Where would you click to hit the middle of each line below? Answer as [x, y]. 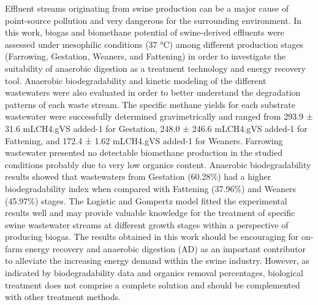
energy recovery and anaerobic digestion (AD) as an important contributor [166, 248]
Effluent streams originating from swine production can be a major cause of [147, 8]
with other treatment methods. [63, 297]
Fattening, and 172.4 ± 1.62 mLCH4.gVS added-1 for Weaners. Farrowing [144, 140]
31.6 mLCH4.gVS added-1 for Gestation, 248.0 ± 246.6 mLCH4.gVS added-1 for [156, 128]
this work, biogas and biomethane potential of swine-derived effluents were [145, 32]
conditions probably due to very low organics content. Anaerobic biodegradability [158, 164]
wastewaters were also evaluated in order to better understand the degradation [153, 92]
